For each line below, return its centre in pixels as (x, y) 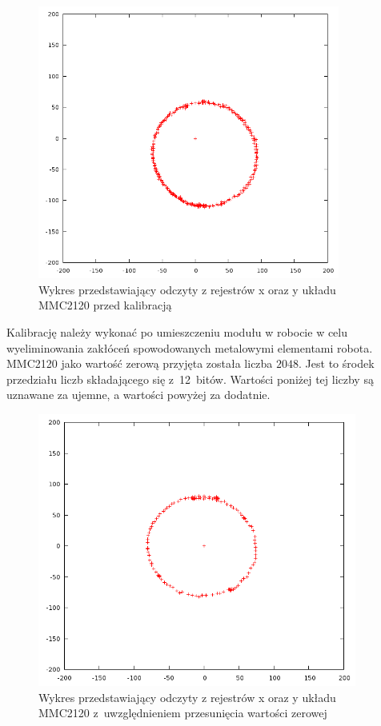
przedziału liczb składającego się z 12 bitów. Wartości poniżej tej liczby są (190, 379)
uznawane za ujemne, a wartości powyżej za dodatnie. (138, 395)
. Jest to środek (337, 363)
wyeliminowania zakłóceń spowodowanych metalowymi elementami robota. (190, 347)
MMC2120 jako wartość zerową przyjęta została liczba (140, 363)
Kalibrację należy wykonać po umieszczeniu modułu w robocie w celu (177, 331)
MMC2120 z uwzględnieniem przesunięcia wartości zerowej (183, 713)
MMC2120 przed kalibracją (105, 305)
